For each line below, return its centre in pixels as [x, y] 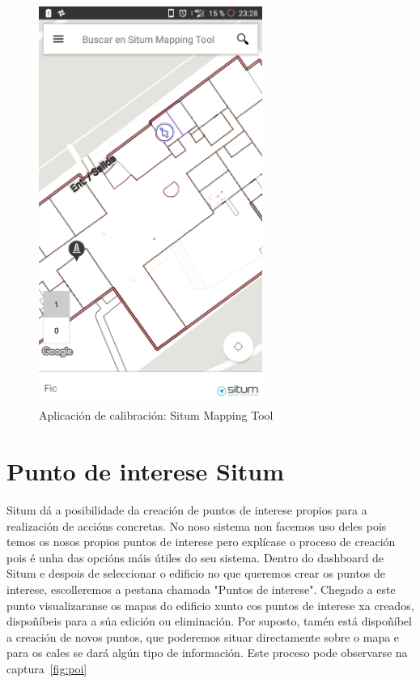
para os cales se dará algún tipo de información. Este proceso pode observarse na [207, 653]
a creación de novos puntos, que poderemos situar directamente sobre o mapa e [203, 636]
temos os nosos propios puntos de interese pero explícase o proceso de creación [201, 542]
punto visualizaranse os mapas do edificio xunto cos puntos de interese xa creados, [210, 605]
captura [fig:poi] [47, 669]
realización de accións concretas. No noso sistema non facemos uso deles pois [197, 525]
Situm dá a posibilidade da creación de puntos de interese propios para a [187, 510]
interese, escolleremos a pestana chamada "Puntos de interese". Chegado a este [201, 589]
